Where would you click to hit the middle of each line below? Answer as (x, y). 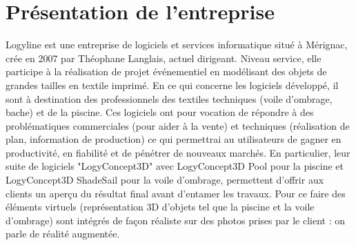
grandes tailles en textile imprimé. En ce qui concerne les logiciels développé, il (172, 85)
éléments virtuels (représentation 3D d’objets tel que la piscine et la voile (160, 207)
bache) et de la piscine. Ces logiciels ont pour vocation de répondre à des (160, 112)
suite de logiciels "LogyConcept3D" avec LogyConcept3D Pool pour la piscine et (175, 166)
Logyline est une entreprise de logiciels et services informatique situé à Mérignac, (177, 45)
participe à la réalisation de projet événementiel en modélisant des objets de (166, 71)
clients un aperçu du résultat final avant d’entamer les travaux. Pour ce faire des (176, 193)
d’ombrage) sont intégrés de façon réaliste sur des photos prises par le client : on (175, 220)
